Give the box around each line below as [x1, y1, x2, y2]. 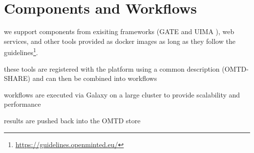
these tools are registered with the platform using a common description [4, 63, 220, 74]
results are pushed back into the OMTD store [4, 115, 141, 125]
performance [4, 99, 41, 109]
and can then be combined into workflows [32, 73, 157, 83]
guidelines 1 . [4, 46, 38, 57]
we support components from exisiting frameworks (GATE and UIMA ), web [4, 26, 234, 37]
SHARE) [4, 73, 31, 83]
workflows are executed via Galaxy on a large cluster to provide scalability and [4, 89, 240, 99]
